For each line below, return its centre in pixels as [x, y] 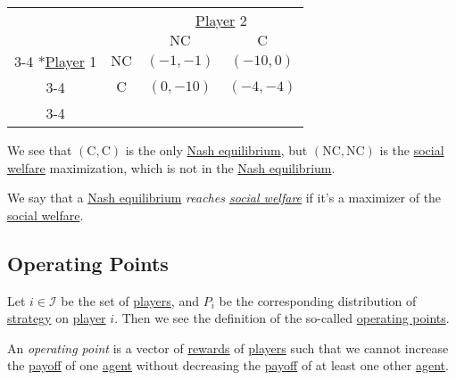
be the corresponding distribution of [318, 300]
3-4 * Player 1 [56, 61]
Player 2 [221, 20]
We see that [40, 150]
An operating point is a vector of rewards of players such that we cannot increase [228, 347]
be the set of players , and [130, 300]
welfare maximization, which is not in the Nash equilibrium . [171, 167]
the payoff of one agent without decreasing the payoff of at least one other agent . [228, 365]
